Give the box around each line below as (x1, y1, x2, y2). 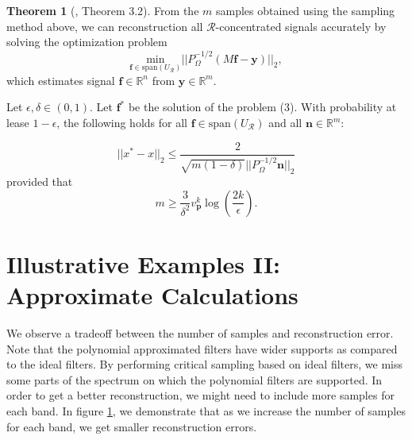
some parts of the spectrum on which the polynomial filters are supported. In (6, 371, 383, 388)
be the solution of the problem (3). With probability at (128, 98, 397, 115)
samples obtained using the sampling (215, 2, 395, 18)
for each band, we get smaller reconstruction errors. (6, 418, 257, 434)
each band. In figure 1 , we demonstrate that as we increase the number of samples (6, 402, 406, 419)
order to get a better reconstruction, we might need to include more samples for (6, 387, 395, 403)
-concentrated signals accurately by (215, 17, 387, 34)
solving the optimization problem (6, 33, 167, 50)
